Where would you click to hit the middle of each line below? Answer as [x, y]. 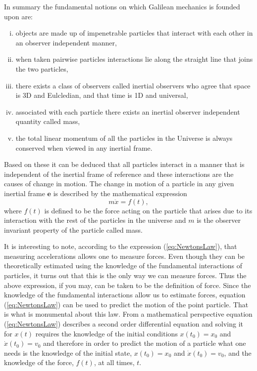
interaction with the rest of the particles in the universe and [95, 220]
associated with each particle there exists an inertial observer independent [128, 111]
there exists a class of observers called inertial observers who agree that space [133, 85]
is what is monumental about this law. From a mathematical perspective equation [128, 314]
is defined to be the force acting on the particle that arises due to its [148, 210]
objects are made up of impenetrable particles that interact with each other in [134, 33]
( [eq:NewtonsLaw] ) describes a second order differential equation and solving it [124, 324]
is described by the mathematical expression [120, 193]
